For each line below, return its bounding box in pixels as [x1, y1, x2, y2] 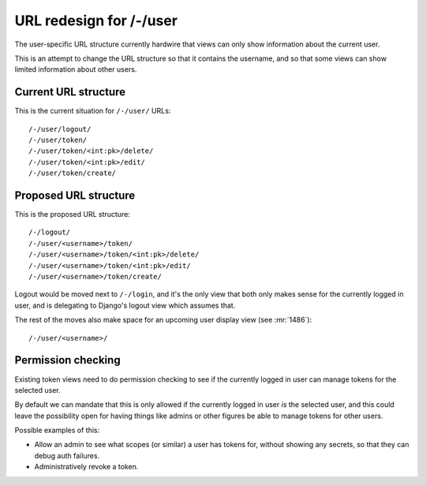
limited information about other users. [14, 65, 137, 74]
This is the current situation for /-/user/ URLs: [14, 106, 171, 116]
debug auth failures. [34, 450, 100, 461]
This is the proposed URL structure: [14, 210, 130, 219]
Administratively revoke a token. [34, 462, 139, 472]
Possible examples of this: [14, 426, 100, 435]
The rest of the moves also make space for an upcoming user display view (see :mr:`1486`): [14, 315, 312, 325]
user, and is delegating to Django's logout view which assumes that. [14, 300, 236, 310]
